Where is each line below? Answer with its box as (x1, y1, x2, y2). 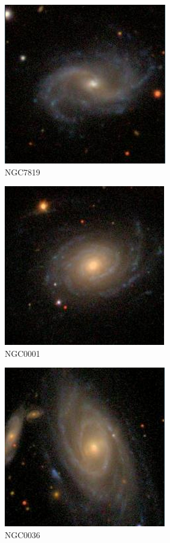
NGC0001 (5, 347, 40, 359)
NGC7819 (5, 165, 40, 178)
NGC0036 (5, 528, 40, 541)
